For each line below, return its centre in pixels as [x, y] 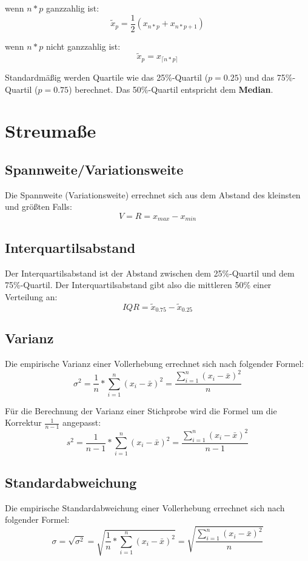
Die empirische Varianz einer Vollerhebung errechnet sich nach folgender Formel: [155, 364]
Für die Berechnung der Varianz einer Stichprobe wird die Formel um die [141, 410]
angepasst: [82, 422]
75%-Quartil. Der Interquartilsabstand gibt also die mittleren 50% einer [138, 285]
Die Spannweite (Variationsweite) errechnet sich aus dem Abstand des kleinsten [153, 194]
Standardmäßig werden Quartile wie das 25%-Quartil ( [107, 77]
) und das [256, 77]
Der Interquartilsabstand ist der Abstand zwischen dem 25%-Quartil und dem [150, 273]
